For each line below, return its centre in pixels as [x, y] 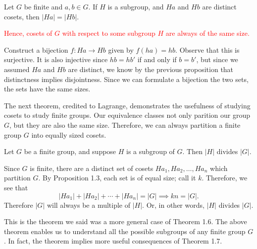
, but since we [217, 59]
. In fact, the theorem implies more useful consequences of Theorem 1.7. [113, 241]
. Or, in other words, [173, 205]
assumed [17, 69]
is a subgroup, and [136, 6]
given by [121, 49]
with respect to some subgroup [109, 33]
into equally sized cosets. [69, 134]
